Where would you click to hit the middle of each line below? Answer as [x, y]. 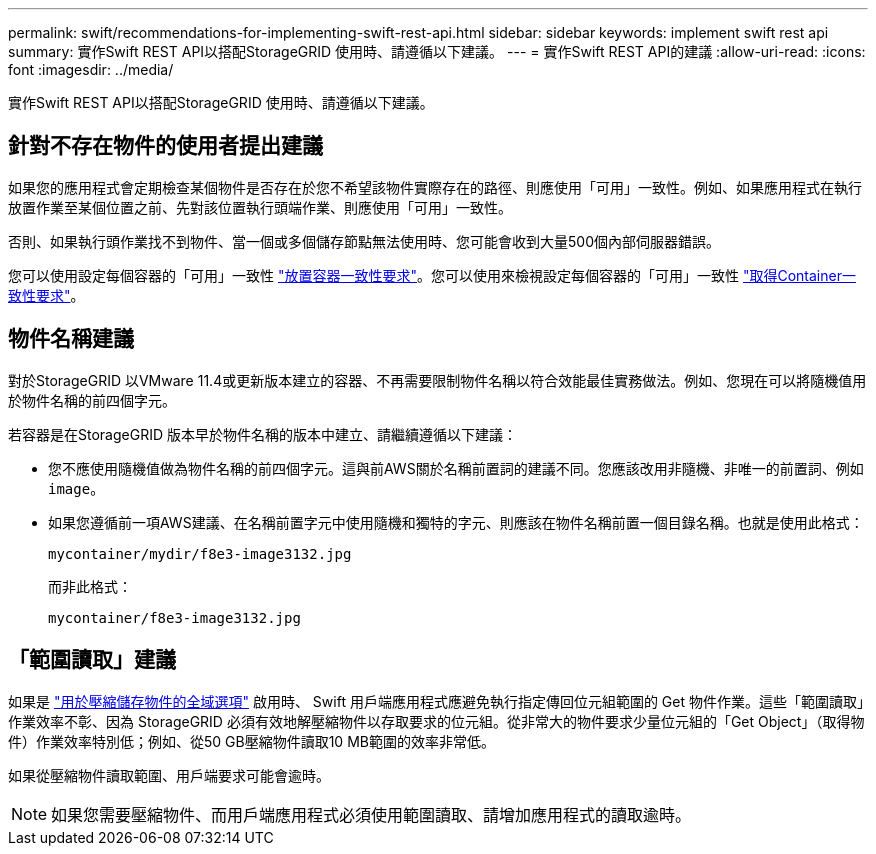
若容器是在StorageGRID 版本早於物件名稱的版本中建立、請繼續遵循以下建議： [262, 434]
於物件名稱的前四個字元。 [92, 400]
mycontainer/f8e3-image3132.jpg [174, 617]
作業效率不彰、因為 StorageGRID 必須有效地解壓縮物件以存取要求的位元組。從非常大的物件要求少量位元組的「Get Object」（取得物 [436, 721]
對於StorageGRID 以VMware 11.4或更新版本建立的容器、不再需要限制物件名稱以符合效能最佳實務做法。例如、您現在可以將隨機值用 [437, 380]
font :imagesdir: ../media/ [91, 69]
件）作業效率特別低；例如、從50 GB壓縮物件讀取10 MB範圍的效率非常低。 [251, 741]
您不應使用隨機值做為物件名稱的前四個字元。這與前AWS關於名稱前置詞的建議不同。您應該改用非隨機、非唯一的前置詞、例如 [456, 468]
